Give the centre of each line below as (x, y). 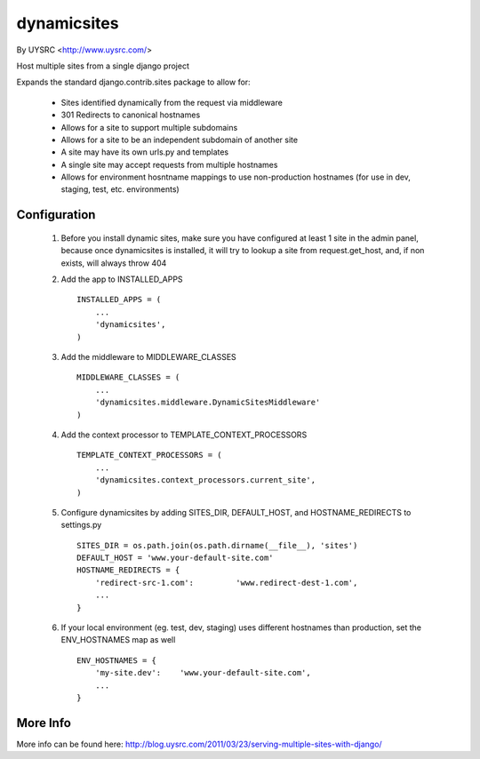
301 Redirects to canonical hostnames (131, 115)
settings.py (81, 525)
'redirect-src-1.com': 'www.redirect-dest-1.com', (226, 583)
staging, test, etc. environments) (120, 189)
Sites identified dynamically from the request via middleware (172, 102)
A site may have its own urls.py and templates (145, 152)
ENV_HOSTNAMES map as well (118, 640)
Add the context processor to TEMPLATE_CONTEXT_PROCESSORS (184, 435)
